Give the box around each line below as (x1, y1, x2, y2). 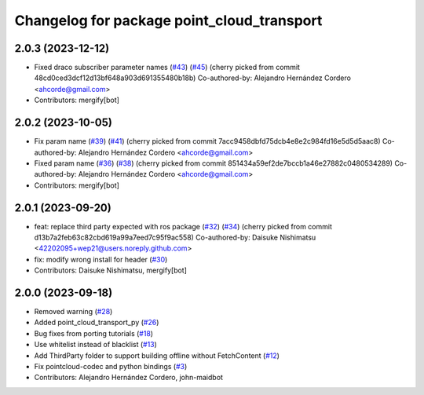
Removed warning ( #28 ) (34, 307, 113, 316)
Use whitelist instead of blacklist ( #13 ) (34, 340, 157, 349)
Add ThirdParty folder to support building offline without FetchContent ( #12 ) (34, 350, 280, 360)
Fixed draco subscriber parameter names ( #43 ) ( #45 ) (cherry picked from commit (34, 63, 300, 72)
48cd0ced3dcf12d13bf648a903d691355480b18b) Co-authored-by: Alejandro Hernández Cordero (34, 73, 351, 82)
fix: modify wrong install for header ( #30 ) (34, 254, 168, 264)
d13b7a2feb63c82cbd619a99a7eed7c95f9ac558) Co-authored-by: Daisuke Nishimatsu (34, 232, 316, 242)
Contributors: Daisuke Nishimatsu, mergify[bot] (34, 265, 188, 275)
